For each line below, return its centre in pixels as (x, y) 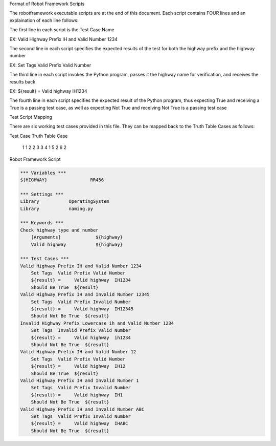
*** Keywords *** (42, 223)
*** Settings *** (42, 194)
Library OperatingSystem (65, 201)
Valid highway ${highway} (77, 244)
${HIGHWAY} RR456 (62, 180)
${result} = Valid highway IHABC (79, 423)
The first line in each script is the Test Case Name (62, 30)
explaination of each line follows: (44, 20)
